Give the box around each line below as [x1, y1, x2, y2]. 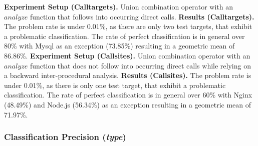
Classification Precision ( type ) [4, 130, 126, 143]
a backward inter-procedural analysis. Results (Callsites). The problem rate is [4, 70, 251, 80]
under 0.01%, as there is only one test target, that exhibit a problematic [4, 79, 226, 90]
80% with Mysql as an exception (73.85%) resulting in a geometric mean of [4, 40, 235, 51]
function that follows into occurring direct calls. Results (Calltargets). [30, 11, 254, 21]
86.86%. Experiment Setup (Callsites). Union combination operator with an [4, 50, 250, 60]
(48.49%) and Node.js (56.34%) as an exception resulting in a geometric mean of [4, 99, 251, 109]
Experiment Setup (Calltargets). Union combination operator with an [4, 1, 233, 11]
